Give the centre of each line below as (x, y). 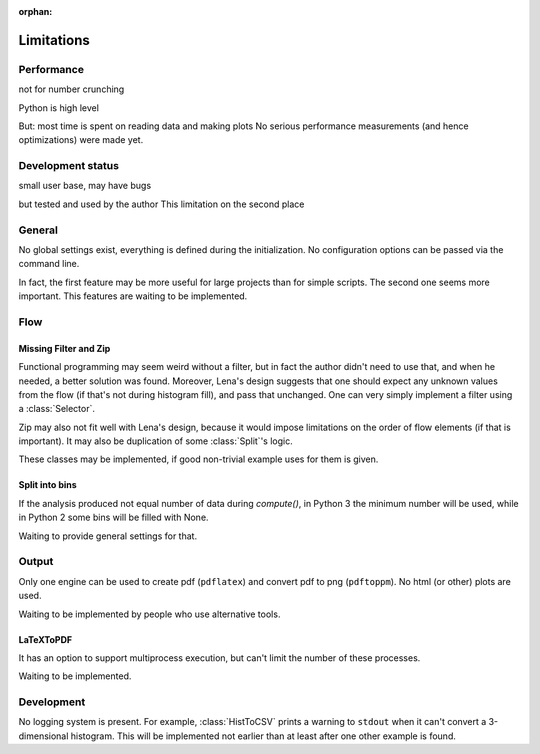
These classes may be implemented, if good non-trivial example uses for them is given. (198, 459)
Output (36, 562)
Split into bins (47, 485)
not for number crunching (71, 89)
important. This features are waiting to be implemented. (133, 296)
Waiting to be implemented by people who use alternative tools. (149, 614)
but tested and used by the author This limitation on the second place (161, 204)
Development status (69, 166)
